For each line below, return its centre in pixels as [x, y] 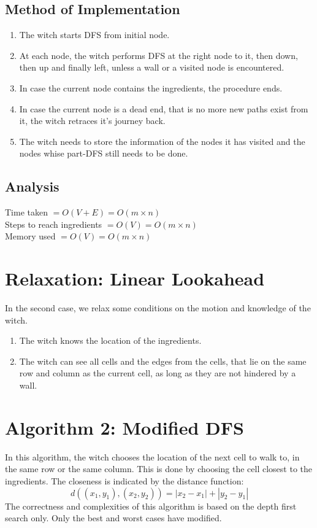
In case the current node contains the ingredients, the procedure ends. [151, 87]
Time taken [26, 212]
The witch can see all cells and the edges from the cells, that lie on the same [163, 361]
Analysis [32, 186]
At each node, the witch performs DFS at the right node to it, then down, [158, 55]
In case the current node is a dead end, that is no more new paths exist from [164, 108]
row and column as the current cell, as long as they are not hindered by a [158, 373]
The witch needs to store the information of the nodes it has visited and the [162, 141]
